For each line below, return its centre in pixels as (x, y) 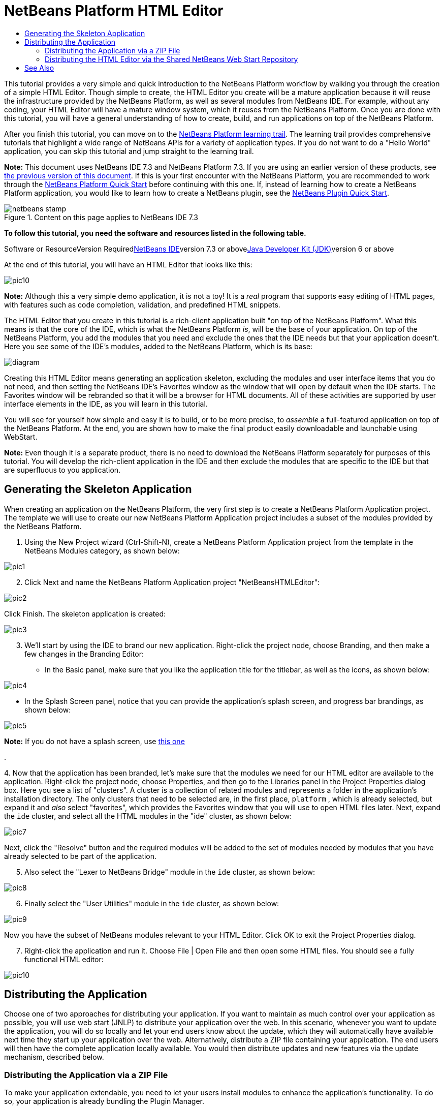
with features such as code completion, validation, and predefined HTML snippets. (142, 304)
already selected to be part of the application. (81, 856)
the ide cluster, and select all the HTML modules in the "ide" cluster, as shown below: (148, 816)
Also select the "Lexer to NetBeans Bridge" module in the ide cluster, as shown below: (170, 872)
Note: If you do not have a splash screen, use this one (94, 741)
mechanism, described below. (54, 1057)
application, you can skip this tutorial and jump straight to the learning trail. (129, 151)
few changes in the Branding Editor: (84, 654)
